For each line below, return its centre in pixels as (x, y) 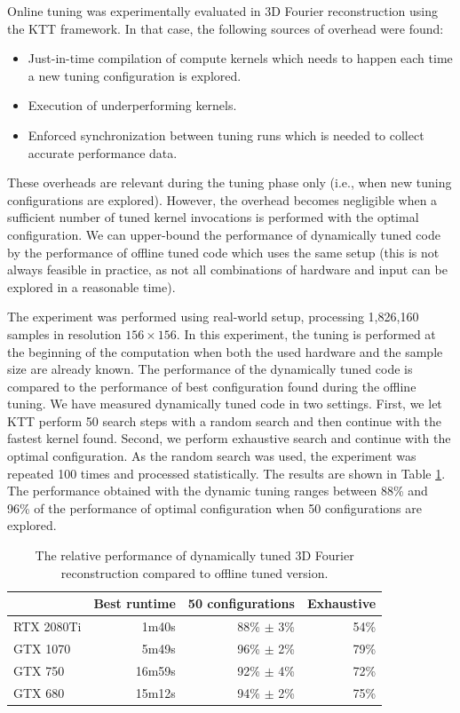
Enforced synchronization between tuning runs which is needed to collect (226, 135)
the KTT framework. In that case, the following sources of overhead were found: (226, 28)
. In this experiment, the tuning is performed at (306, 333)
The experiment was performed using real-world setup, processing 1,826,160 (213, 317)
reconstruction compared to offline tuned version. (194, 572)
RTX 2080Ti (48, 626)
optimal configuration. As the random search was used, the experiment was (212, 456)
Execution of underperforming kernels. (132, 105)
